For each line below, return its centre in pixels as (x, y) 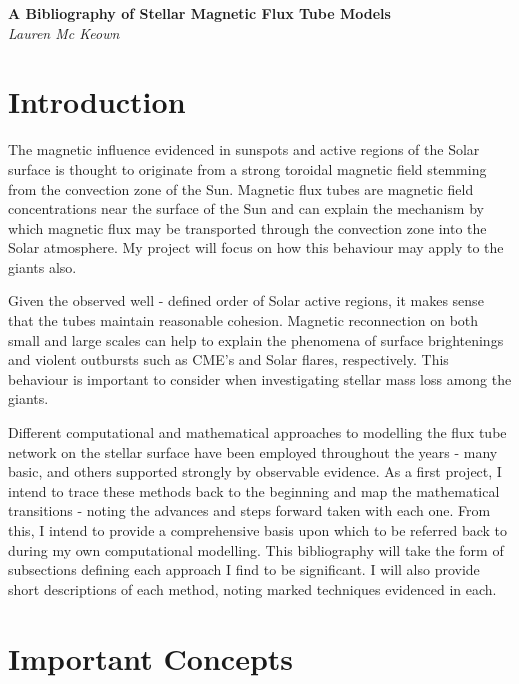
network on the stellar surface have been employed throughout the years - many (253, 451)
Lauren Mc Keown (64, 32)
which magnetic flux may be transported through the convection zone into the (247, 227)
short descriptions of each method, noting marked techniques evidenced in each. (252, 588)
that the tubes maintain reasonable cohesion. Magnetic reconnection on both (243, 320)
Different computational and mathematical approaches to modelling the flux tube (257, 432)
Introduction (97, 101)
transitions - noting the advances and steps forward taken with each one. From (249, 510)
